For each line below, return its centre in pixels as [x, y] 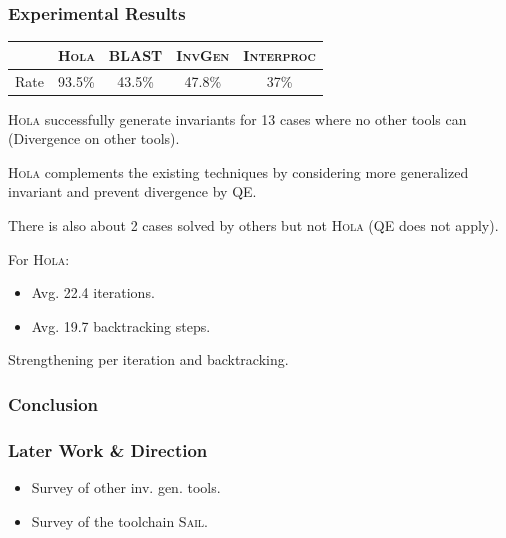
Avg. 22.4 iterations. [93, 292]
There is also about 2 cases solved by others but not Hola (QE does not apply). [253, 225]
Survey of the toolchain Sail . [119, 520]
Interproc [279, 54]
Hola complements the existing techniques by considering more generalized [238, 171]
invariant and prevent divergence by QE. [132, 191]
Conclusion [53, 403]
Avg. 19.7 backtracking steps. [121, 325]
